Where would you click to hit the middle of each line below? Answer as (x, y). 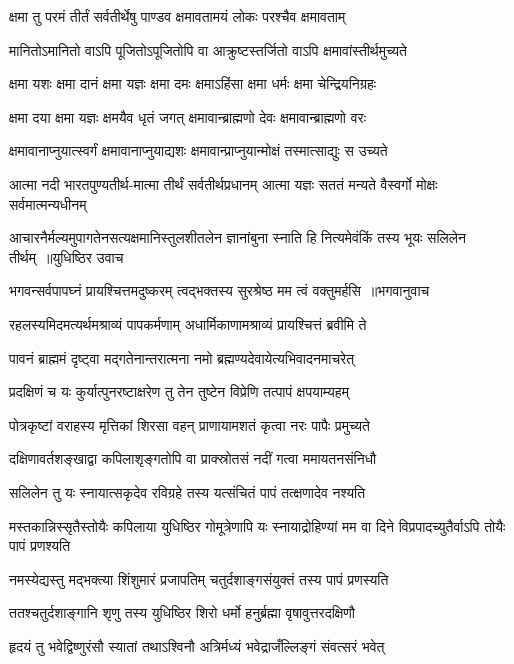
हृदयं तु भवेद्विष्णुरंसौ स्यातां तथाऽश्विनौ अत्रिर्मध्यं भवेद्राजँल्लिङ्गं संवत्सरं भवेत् (197, 645)
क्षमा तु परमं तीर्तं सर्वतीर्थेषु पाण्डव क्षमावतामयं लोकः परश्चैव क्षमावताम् (177, 16)
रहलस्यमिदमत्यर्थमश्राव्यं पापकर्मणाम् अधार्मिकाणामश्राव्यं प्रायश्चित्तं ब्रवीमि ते (188, 323)
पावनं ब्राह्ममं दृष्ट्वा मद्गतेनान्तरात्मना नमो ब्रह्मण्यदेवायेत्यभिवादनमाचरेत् (182, 357)
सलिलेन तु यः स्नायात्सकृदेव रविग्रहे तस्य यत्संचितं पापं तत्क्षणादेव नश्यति (187, 491)
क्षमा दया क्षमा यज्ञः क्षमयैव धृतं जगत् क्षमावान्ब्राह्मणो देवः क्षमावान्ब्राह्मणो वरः (187, 116)
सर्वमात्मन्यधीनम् (48, 203)
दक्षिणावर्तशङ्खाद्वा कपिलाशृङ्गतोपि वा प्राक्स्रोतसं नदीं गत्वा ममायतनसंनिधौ (193, 458)
